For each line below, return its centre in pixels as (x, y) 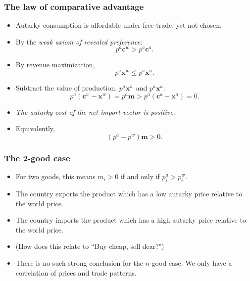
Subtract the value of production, (66, 88)
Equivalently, (35, 128)
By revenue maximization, (55, 65)
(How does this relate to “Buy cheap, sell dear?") (90, 246)
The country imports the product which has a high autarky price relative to (131, 220)
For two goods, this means (55, 176)
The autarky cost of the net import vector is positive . (95, 112)
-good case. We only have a (191, 262)
